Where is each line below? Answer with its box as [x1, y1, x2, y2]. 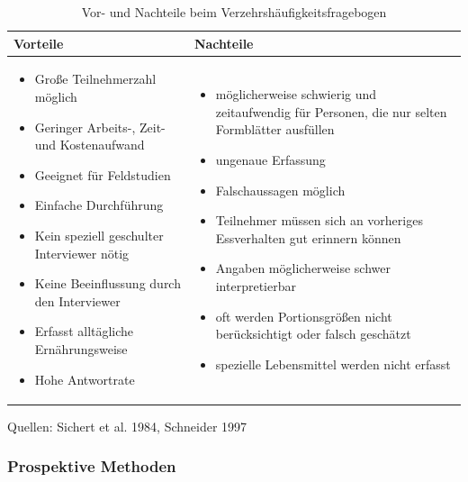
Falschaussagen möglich [215, 180, 346, 199]
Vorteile [13, 33, 64, 52]
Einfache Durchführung [34, 196, 164, 214]
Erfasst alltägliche [34, 322, 134, 341]
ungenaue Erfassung [215, 150, 326, 169]
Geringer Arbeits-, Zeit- [34, 117, 166, 136]
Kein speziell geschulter [34, 226, 164, 244]
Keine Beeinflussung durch [34, 274, 181, 293]
